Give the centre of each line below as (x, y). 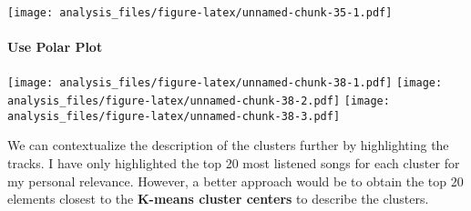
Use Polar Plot (55, 47)
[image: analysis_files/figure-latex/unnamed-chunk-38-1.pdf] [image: (225, 83)
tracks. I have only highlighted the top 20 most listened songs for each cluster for (234, 163)
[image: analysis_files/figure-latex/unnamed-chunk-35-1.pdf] (200, 13)
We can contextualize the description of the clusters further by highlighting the (228, 145)
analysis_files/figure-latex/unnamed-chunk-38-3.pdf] (174, 116)
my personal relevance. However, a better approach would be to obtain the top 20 (235, 181)
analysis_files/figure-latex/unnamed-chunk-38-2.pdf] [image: (199, 101)
